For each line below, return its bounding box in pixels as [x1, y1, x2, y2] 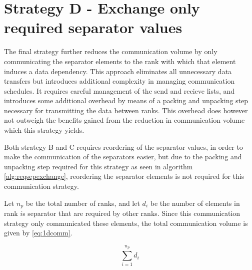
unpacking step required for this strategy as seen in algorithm [4, 161, 193, 171]
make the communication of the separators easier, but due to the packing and [4, 151, 242, 162]
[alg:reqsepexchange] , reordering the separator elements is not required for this [4, 171, 244, 181]
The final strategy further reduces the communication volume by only [4, 46, 217, 57]
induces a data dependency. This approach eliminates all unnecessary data [4, 66, 232, 76]
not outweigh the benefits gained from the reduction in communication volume [4, 115, 245, 125]
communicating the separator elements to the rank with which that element [4, 56, 236, 66]
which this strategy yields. [4, 125, 84, 135]
